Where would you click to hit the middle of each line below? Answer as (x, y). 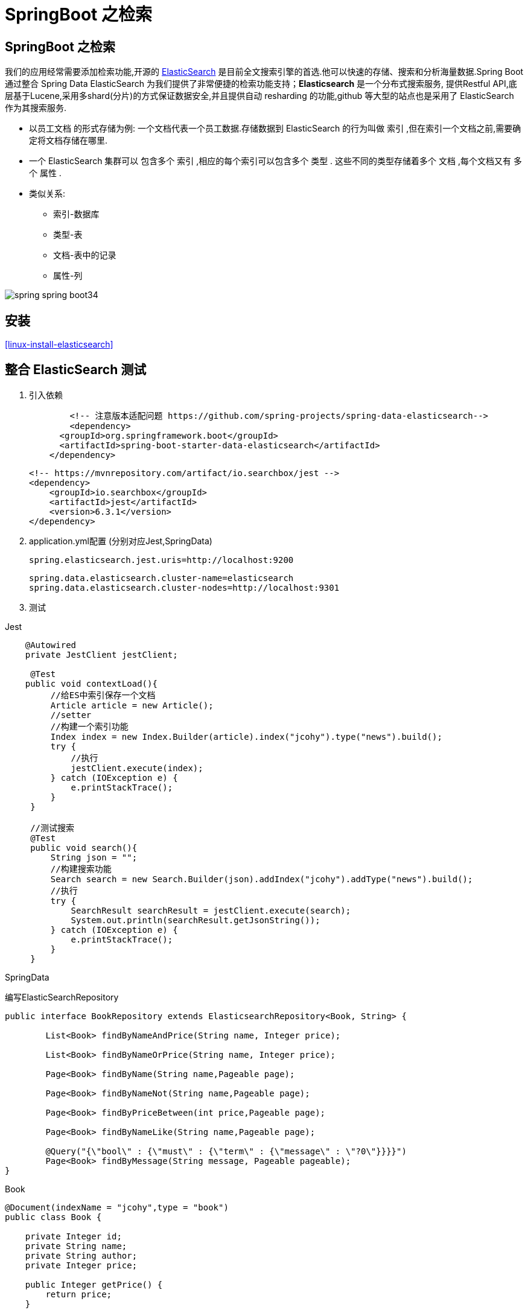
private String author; (81, 1255)
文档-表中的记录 (85, 255)
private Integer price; (81, 1265)
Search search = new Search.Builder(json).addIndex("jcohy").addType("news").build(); (262, 879)
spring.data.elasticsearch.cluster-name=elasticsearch (161, 578)
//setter (71, 715)
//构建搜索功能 (81, 869)
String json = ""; (94, 857)
